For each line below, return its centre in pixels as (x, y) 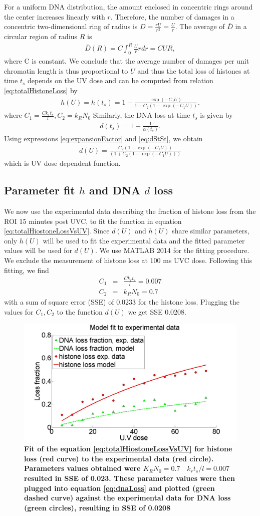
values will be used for (38, 250)
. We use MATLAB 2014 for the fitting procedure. (172, 250)
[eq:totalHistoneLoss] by (41, 90)
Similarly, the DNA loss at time (142, 115)
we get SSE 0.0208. (157, 311)
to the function (80, 311)
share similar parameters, (211, 231)
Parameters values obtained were (82, 468)
